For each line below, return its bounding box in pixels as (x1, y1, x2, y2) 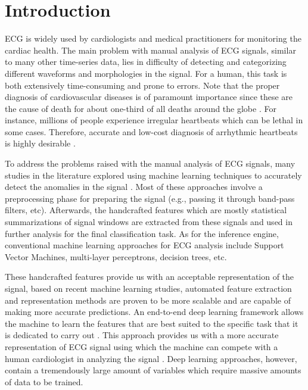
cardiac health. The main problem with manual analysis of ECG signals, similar (5, 43, 296, 56)
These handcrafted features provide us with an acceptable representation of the (5, 270, 294, 283)
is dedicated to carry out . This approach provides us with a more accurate (5, 329, 279, 341)
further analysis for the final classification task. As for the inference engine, (5, 227, 279, 239)
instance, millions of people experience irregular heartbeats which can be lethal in (5, 114, 303, 126)
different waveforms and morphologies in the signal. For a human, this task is (5, 67, 287, 79)
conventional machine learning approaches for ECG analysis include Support (5, 239, 284, 251)
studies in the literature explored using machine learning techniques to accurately (5, 169, 302, 181)
